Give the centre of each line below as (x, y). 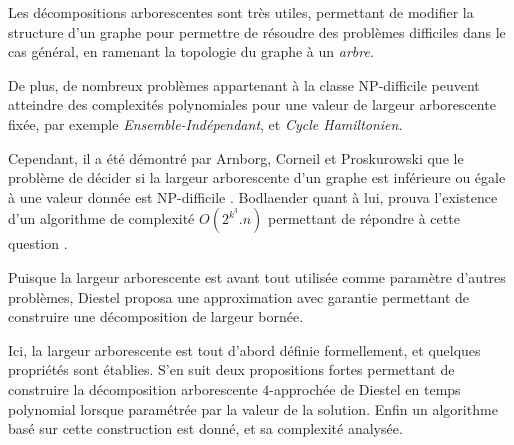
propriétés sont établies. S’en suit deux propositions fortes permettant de (231, 369)
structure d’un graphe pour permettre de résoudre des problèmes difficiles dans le (257, 31)
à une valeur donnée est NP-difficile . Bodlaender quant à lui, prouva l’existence (253, 196)
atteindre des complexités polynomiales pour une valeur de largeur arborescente (252, 104)
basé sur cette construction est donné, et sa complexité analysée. (205, 428)
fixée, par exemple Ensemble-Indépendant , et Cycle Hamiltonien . (205, 123)
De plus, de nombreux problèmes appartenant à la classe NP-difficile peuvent (244, 84)
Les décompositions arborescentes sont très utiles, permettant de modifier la (241, 12)
